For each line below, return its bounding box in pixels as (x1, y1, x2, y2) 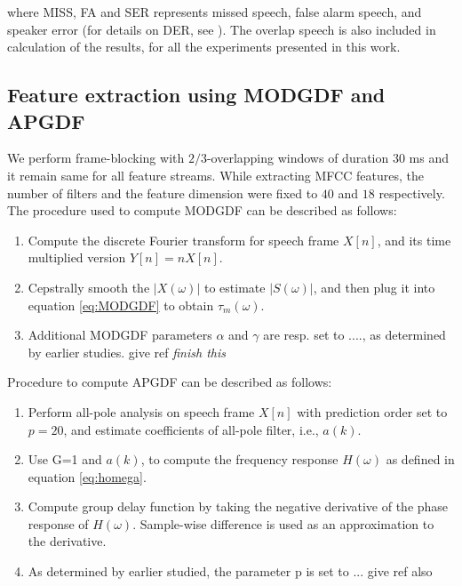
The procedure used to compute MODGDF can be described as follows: (7, 201, 397, 220)
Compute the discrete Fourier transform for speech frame (28, 230, 339, 249)
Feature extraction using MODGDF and (7, 81, 386, 108)
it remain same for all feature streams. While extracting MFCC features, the (7, 165, 424, 184)
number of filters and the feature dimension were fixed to (7, 183, 318, 202)
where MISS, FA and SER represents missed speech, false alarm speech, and (7, 3, 422, 20)
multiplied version (28, 248, 126, 267)
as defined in (386, 450, 455, 469)
